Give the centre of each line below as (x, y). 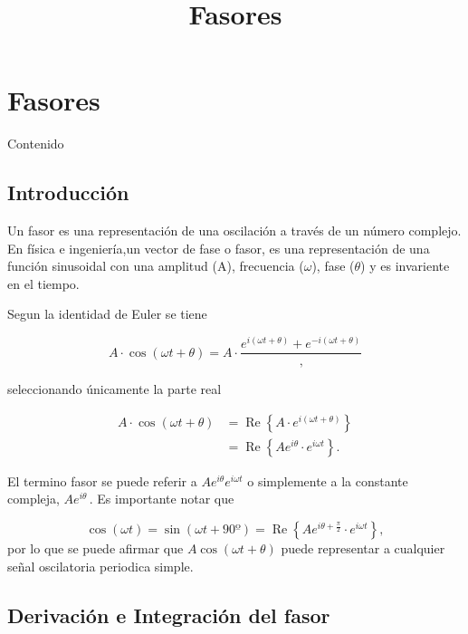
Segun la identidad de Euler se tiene (107, 314)
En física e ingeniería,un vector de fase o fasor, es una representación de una (219, 248)
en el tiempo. (43, 283)
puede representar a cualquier (363, 548)
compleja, (33, 499)
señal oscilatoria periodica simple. (100, 566)
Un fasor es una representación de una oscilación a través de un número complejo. (234, 231)
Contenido (36, 144)
